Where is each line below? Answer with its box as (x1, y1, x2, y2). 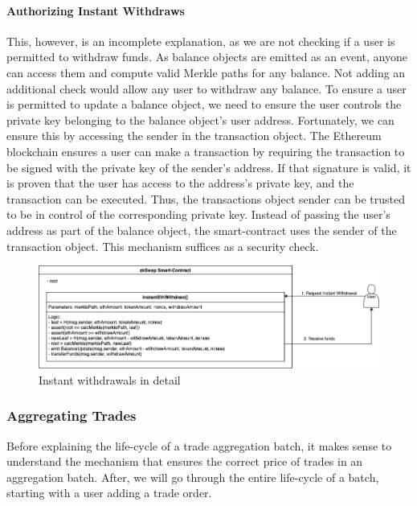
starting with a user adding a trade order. (6, 484, 212, 501)
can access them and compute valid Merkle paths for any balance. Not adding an (6, 64, 406, 80)
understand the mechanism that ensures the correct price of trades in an (6, 453, 363, 470)
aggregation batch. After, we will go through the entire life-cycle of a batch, (6, 468, 379, 485)
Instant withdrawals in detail (39, 371, 181, 388)
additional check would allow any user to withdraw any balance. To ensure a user (6, 80, 407, 97)
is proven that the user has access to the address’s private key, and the (6, 175, 354, 191)
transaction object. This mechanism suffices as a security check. (6, 237, 319, 254)
